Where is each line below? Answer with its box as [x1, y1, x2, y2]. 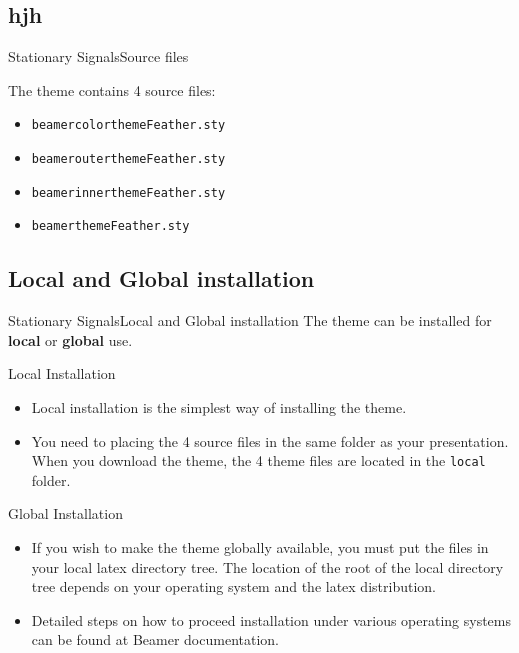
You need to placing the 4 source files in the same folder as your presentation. [31, 430, 509, 451]
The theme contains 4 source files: [8, 79, 216, 100]
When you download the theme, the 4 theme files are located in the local [31, 450, 486, 471]
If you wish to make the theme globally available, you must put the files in [31, 537, 489, 558]
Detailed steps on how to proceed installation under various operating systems [31, 609, 512, 630]
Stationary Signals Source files [8, 46, 189, 67]
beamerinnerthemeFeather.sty [31, 185, 226, 200]
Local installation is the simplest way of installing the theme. [31, 397, 407, 417]
